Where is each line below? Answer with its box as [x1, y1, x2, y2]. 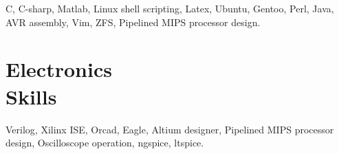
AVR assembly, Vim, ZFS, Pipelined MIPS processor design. [6, 14, 261, 29]
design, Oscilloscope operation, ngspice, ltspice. [6, 135, 204, 150]
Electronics [6, 55, 112, 83]
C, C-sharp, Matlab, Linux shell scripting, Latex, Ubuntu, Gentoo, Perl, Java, [6, 1, 334, 15]
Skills [6, 82, 57, 110]
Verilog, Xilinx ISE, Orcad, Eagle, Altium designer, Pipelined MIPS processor [6, 122, 334, 136]
